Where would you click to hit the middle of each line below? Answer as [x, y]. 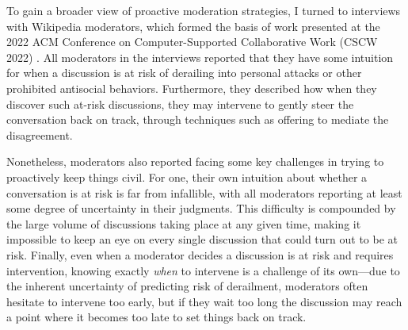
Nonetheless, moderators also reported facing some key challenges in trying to [195, 161]
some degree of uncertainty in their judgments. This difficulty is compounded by [201, 208]
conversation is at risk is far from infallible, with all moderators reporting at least [204, 192]
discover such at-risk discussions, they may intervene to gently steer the [180, 104]
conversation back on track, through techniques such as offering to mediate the [198, 119]
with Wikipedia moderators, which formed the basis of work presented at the [193, 26]
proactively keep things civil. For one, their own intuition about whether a [187, 177]
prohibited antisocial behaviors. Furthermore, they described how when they [192, 88]
